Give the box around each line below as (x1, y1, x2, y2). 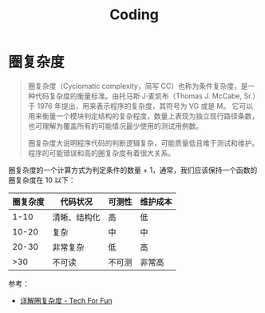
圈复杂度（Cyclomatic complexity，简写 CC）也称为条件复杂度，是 (27, 81, 249, 90)
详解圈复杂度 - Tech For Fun (19, 295, 113, 305)
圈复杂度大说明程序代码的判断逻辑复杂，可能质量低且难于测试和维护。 (27, 138, 259, 147)
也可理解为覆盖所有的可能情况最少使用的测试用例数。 (27, 121, 204, 130)
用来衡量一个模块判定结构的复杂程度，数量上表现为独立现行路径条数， (27, 110, 259, 121)
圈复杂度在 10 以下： (8, 175, 76, 185)
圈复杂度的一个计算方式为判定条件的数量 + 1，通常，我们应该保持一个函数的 (8, 165, 258, 175)
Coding (109, 6, 160, 24)
